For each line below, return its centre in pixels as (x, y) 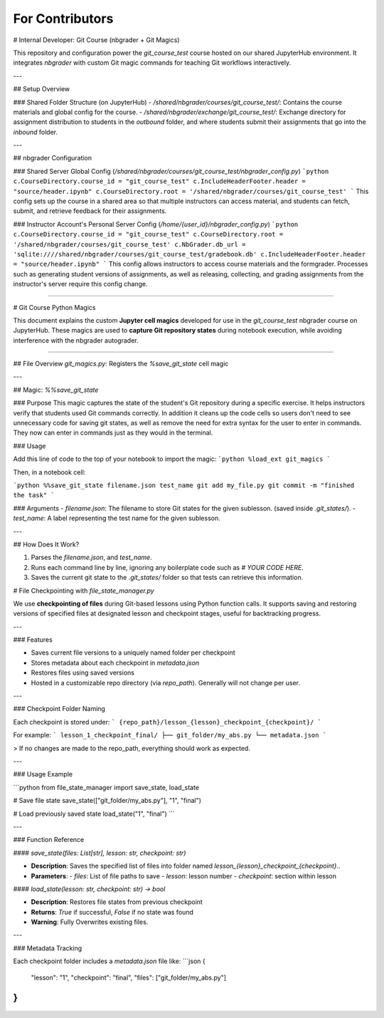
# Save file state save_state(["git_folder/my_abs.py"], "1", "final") (107, 801)
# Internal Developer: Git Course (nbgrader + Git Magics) (97, 40)
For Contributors (63, 19)
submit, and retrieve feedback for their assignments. (90, 211)
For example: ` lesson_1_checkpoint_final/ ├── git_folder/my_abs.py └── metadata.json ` (170, 735)
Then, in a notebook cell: (49, 472)
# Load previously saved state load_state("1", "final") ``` (94, 814)
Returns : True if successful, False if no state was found (112, 912)
